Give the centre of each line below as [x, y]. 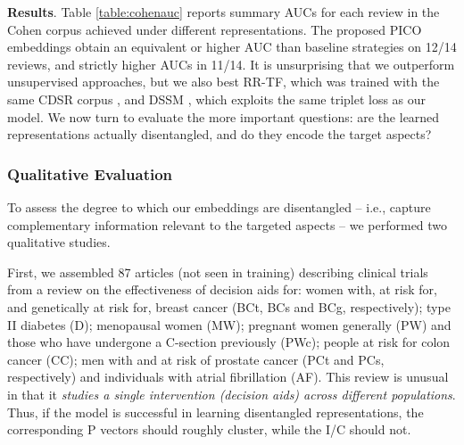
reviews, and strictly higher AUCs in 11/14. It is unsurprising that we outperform [231, 64]
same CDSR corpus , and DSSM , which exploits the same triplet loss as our [217, 99]
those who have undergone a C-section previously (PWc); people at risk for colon [229, 342]
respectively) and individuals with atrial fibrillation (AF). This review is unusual [228, 377]
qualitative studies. [59, 242]
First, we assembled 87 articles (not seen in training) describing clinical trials [218, 272]
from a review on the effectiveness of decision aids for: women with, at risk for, [222, 289]
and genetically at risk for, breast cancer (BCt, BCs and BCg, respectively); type [229, 306]
